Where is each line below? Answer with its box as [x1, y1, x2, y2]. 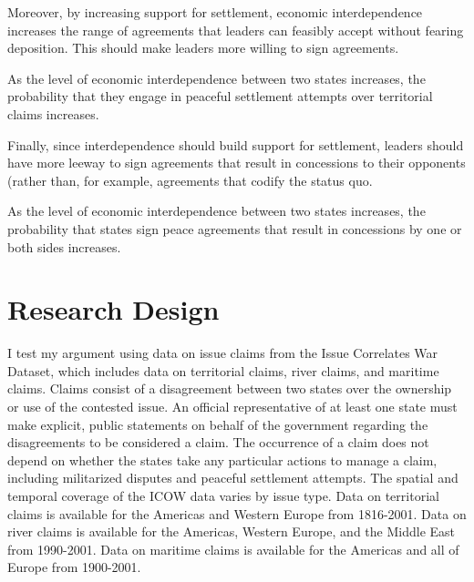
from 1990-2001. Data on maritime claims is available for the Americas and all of [7, 539, 459, 558]
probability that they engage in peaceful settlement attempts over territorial [7, 87, 433, 106]
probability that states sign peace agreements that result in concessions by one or [7, 219, 462, 238]
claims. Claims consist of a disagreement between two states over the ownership [7, 379, 452, 398]
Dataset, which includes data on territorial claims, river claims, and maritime [7, 361, 439, 380]
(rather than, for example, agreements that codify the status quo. [7, 170, 373, 189]
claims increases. [7, 104, 99, 123]
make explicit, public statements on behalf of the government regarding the [7, 414, 428, 434]
